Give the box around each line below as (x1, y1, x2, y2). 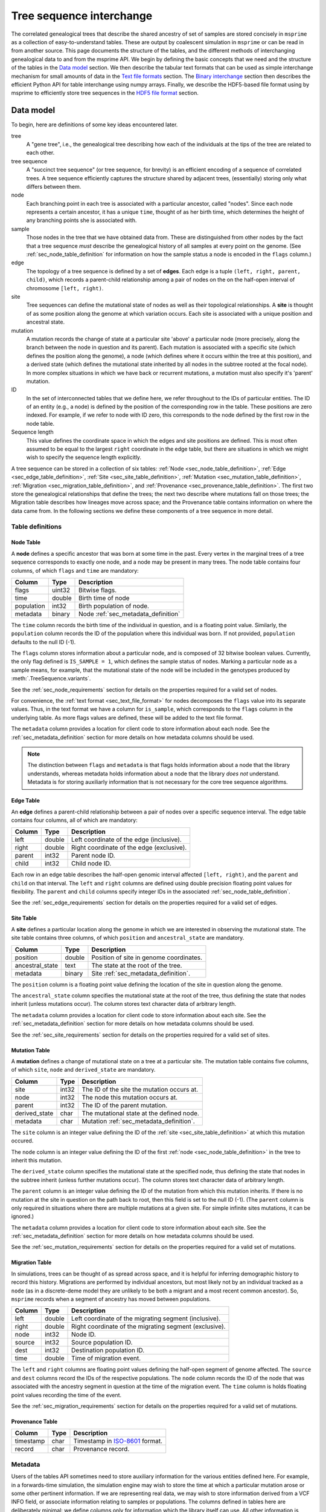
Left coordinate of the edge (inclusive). (71, 835, 182, 844)
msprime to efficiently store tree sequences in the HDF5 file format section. (11, 90, 199, 97)
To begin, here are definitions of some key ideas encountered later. (11, 121, 178, 128)
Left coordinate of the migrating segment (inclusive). (71, 1314, 221, 1323)
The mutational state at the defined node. (81, 1109, 199, 1117)
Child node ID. (71, 859, 112, 868)
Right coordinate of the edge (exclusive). (71, 844, 187, 852)
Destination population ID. (71, 1346, 145, 1355)
